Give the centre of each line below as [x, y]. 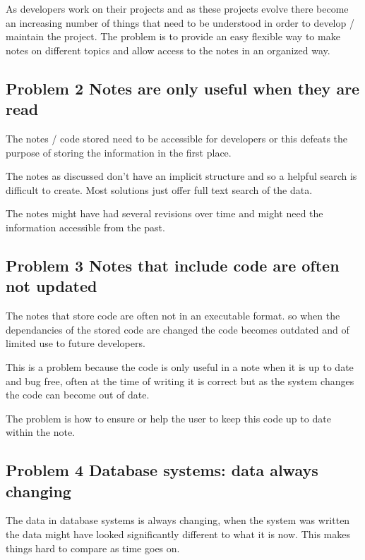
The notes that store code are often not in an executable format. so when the [173, 316]
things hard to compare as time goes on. [93, 548]
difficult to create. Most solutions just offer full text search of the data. [159, 189]
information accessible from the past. [85, 227]
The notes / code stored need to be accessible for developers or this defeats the [177, 138]
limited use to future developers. [76, 343]
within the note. [41, 432]
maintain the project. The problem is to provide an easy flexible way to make [173, 36]
